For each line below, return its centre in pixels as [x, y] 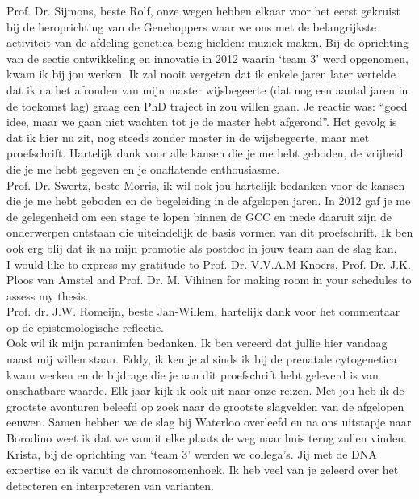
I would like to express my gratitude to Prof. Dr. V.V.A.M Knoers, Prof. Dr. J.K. [209, 264]
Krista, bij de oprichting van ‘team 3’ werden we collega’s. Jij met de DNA [192, 453]
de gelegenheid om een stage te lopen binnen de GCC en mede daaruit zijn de [199, 216]
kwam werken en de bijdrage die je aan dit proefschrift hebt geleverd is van [193, 374]
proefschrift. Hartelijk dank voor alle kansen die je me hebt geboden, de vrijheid [205, 153]
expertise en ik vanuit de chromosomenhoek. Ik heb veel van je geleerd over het [203, 470]
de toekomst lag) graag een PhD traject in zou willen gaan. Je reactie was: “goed [207, 105]
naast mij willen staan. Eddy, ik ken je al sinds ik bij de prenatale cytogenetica [202, 359]
